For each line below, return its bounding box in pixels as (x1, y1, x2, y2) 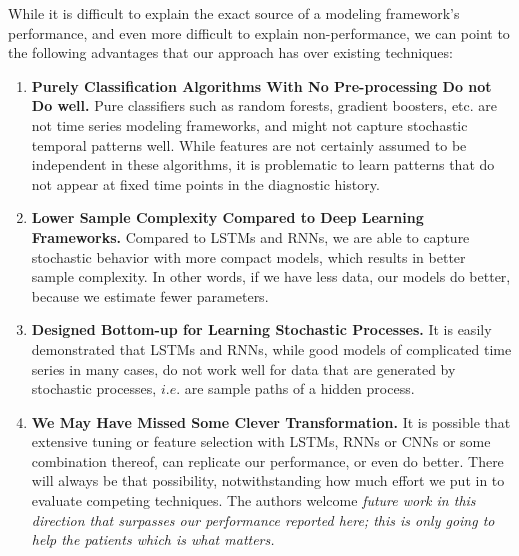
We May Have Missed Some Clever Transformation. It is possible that (31, 411, 511, 432)
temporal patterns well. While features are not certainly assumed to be (31, 134, 467, 155)
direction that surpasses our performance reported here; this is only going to (31, 509, 495, 530)
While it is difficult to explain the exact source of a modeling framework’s (8, 3, 460, 23)
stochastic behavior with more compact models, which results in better (31, 246, 466, 267)
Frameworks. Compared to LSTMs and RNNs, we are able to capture (31, 226, 470, 247)
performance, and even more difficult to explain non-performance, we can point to (8, 22, 510, 43)
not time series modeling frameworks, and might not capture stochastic (31, 114, 468, 135)
